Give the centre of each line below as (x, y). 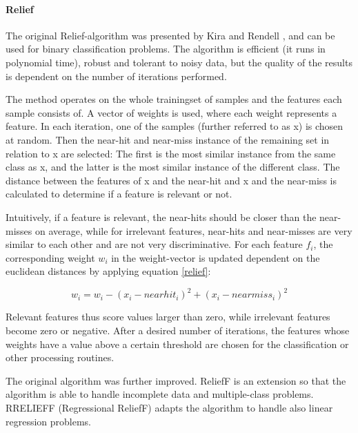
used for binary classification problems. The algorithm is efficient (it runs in (166, 49)
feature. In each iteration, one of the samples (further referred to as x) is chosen (175, 126)
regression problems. (49, 421)
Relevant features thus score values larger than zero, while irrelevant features (168, 317)
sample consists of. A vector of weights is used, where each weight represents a (171, 112)
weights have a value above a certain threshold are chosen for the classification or (177, 344)
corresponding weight (50, 257)
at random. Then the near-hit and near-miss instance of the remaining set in (168, 139)
